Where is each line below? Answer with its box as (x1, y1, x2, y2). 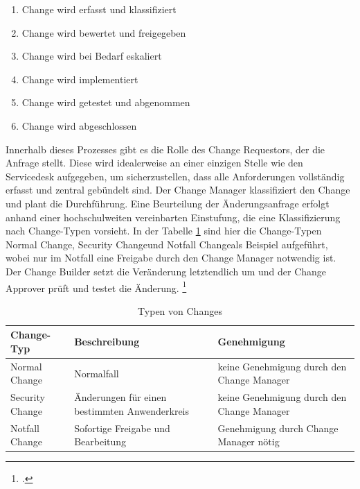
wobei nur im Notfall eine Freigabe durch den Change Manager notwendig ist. (6, 250, 336, 265)
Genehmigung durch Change (217, 420, 339, 435)
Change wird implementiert (21, 71, 138, 86)
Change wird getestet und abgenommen (21, 95, 190, 110)
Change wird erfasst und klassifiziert (21, 2, 177, 16)
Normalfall (74, 366, 119, 380)
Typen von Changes (138, 303, 222, 318)
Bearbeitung (74, 434, 127, 449)
